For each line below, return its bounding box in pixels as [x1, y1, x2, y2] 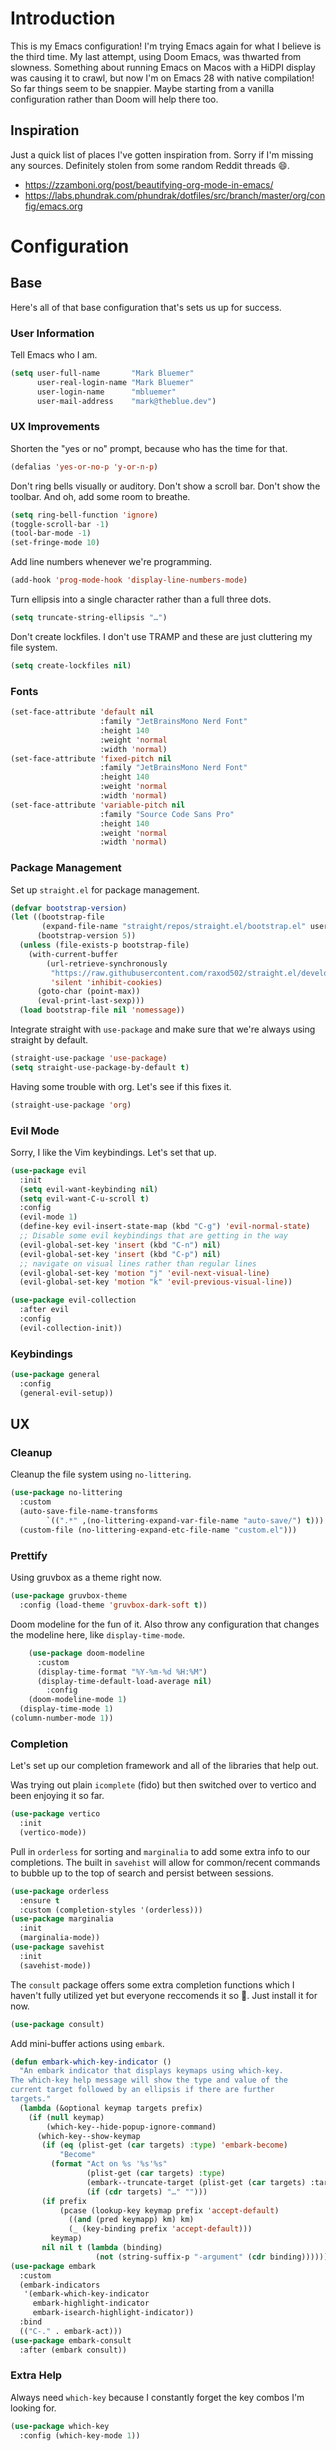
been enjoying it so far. [10, 1790, 105, 1802]
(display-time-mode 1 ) [19, 1704, 114, 1714]
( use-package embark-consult [10, 2335, 132, 2346]
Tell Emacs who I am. [10, 349, 98, 361]
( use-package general [10, 1370, 101, 1380]
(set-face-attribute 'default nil [10, 707, 155, 717]
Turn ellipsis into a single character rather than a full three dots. [10, 593, 272, 606]
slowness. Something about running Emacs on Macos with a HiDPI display [10, 61, 316, 73]
